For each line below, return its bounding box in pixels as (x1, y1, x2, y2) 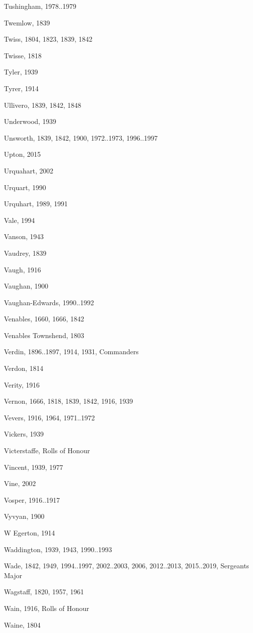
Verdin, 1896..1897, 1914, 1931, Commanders (4, 346, 139, 357)
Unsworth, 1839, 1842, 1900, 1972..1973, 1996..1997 (4, 132, 158, 143)
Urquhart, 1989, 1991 (4, 198, 68, 209)
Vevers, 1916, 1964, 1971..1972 (4, 412, 95, 422)
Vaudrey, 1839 (4, 247, 47, 258)
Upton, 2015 (4, 149, 41, 159)
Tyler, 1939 (4, 67, 38, 77)
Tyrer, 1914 (4, 83, 39, 93)
